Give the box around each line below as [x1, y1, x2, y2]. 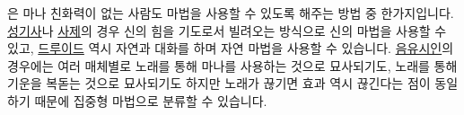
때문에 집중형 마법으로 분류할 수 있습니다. [34, 91, 267, 110]
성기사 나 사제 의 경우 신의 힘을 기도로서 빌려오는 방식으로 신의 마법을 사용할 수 [7, 21, 447, 40]
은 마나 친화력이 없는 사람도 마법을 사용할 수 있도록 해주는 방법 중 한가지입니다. [7, 4, 454, 22]
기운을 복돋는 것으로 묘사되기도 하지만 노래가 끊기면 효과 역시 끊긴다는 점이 [7, 74, 431, 93]
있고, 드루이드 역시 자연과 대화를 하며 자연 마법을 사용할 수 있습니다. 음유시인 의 [7, 39, 454, 57]
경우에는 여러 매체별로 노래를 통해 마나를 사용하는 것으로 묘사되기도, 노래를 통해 [7, 56, 458, 75]
